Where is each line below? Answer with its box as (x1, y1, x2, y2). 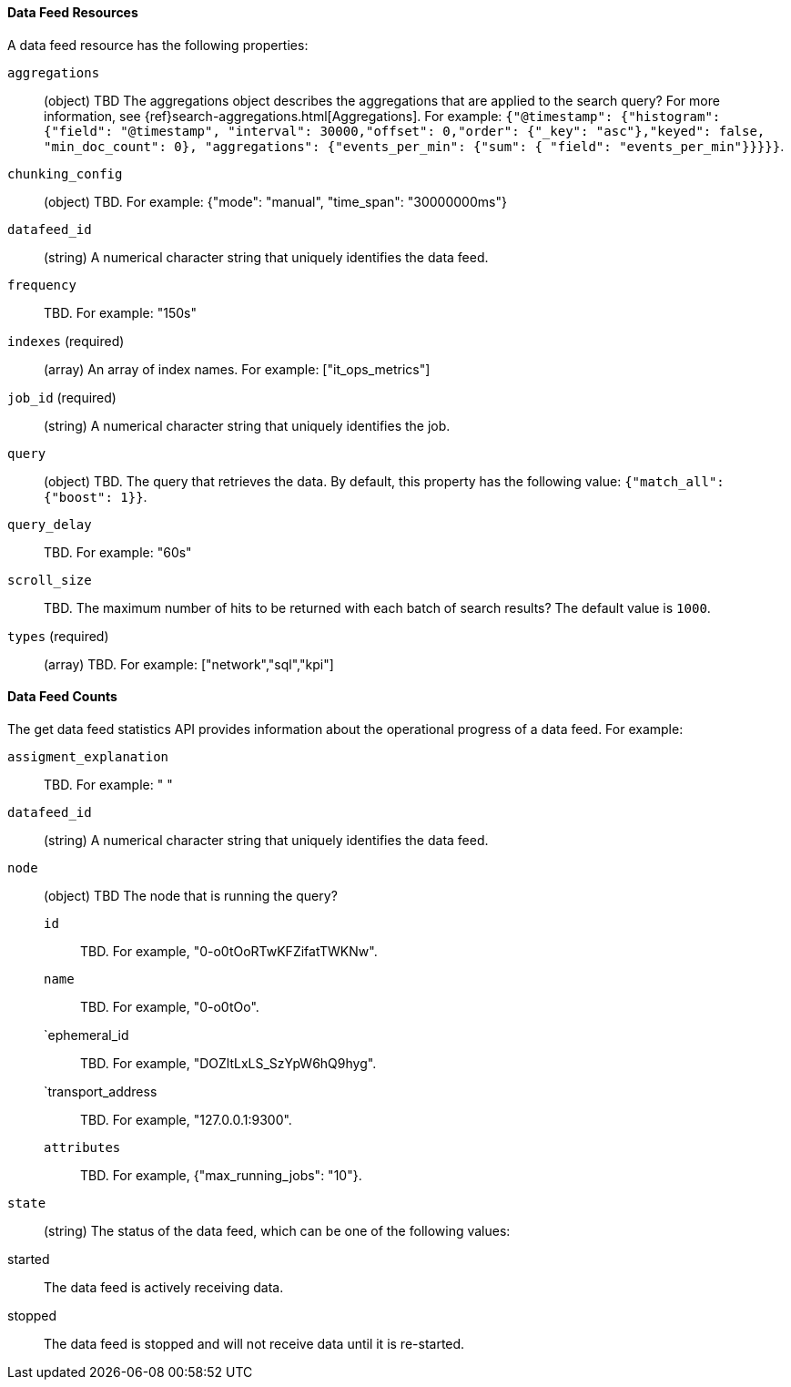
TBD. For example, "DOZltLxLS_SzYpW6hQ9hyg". (80, 1055, 377, 1071)
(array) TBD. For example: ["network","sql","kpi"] (44, 656, 334, 672)
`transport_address (44, 1083, 157, 1099)
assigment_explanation (7, 749, 169, 764)
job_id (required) (7, 389, 117, 405)
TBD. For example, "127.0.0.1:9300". (80, 1111, 292, 1127)
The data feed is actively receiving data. (44, 1279, 284, 1295)
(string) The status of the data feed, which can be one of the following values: (44, 1222, 511, 1239)
